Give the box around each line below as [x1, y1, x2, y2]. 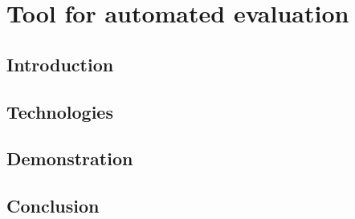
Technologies [6, 99, 113, 124]
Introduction [6, 51, 114, 76]
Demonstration [6, 146, 133, 171]
